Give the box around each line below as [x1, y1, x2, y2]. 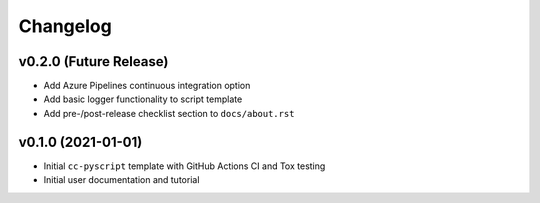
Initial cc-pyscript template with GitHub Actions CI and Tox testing [43, 160, 326, 172]
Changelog [18, 15, 112, 37]
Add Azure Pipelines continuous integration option [43, 80, 251, 92]
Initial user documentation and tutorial [43, 174, 200, 186]
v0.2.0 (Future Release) [18, 53, 169, 70]
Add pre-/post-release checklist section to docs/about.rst [43, 107, 295, 119]
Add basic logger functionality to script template [43, 93, 243, 105]
